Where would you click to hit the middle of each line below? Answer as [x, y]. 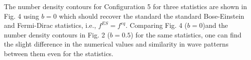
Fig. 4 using [22, 16]
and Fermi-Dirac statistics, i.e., [50, 25]
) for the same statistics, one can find [186, 34]
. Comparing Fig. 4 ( [156, 25]
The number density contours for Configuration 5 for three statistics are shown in [125, 6]
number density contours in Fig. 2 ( [57, 34]
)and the [215, 25]
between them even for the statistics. [59, 53]
